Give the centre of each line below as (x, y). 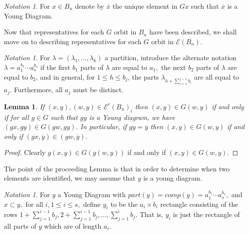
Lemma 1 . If (24, 106)
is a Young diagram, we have (132, 117)
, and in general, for (65, 76)
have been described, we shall (193, 32)
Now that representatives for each (54, 32)
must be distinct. (98, 90)
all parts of (20, 226)
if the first (55, 67)
